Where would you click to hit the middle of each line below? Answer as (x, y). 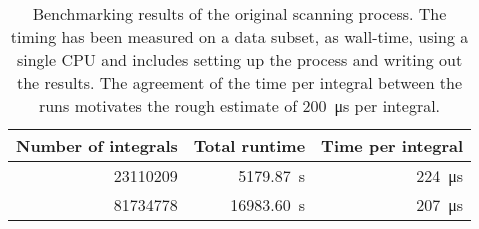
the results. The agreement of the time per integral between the (239, 82)
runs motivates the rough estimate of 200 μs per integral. (239, 105)
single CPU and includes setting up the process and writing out (239, 59)
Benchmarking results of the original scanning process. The (239, 13)
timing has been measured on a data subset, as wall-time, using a (239, 36)
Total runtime (249, 145)
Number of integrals (97, 145)
